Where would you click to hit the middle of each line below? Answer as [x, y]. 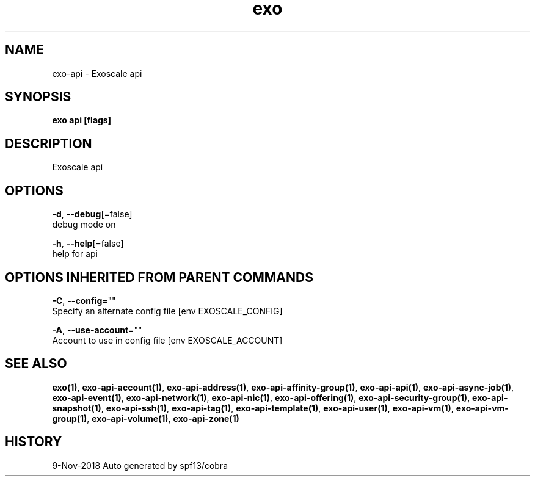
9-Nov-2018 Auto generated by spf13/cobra [140, 465]
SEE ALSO [36, 364]
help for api [75, 254]
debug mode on [84, 225]
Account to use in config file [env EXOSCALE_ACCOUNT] [167, 340]
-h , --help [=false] [88, 244]
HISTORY [34, 442]
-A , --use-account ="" [97, 330]
